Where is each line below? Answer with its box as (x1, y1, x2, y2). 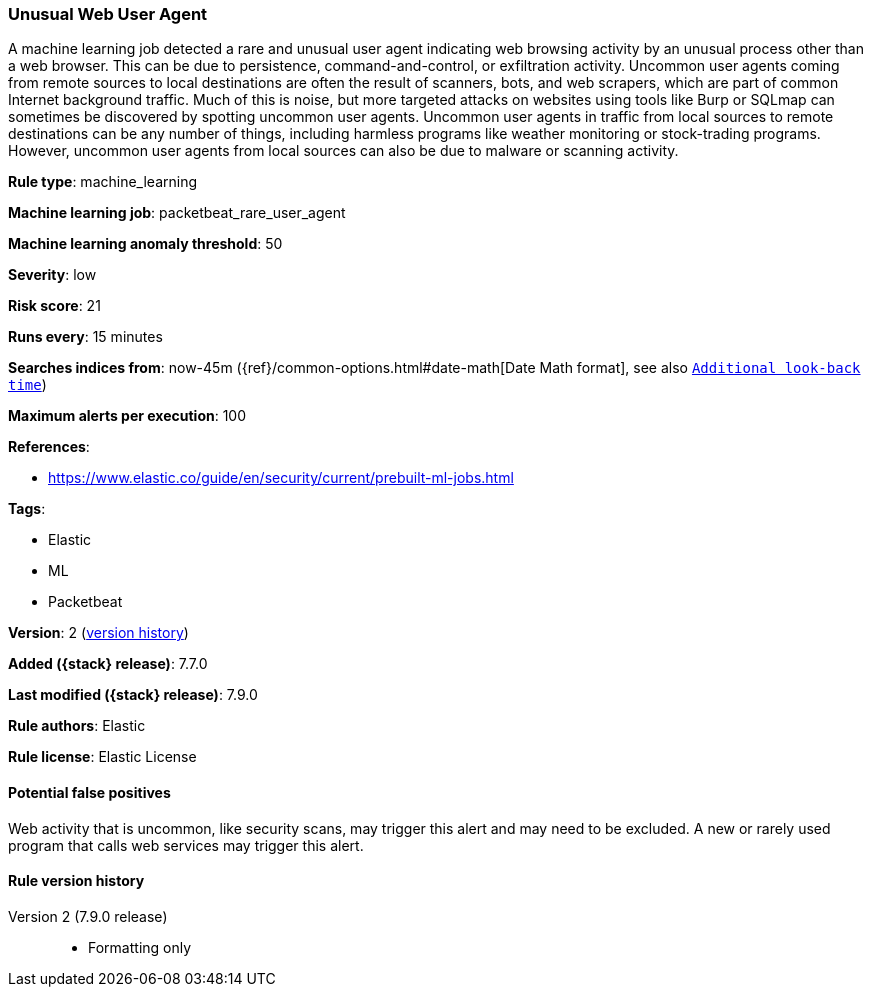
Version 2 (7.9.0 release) (8, 907, 168, 925)
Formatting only (88, 938, 192, 956)
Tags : (8, 500, 46, 518)
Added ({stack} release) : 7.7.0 (8, 655, 208, 673)
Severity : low (8, 266, 97, 284)
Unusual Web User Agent (8, 4, 208, 24)
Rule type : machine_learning (8, 173, 198, 191)
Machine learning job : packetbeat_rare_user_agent (8, 204, 346, 222)
